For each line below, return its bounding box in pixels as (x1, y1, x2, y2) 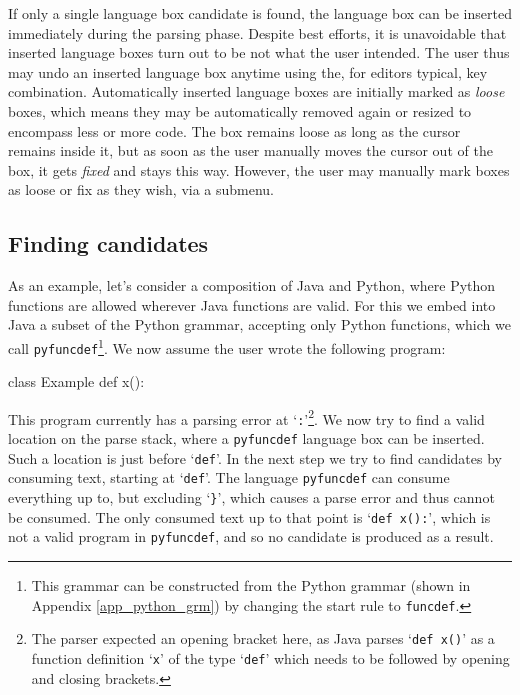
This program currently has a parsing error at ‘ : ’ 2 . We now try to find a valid (8, 405, 485, 429)
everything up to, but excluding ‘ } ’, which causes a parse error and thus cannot (8, 487, 495, 508)
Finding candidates (8, 228, 209, 259)
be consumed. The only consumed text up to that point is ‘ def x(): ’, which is (8, 506, 491, 527)
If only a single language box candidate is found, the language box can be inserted (8, 3, 512, 23)
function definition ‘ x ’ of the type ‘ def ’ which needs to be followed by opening (31, 647, 510, 668)
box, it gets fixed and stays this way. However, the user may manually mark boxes (8, 159, 510, 180)
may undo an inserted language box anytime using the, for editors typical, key (8, 61, 488, 82)
